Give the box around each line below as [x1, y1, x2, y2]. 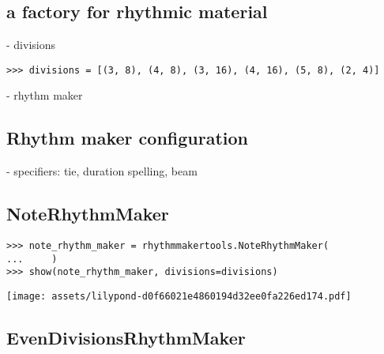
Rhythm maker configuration [6, 126, 248, 150]
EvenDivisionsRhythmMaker [6, 326, 246, 350]
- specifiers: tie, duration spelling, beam [6, 163, 198, 179]
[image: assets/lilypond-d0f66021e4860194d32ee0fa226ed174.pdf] [6, 291, 352, 303]
